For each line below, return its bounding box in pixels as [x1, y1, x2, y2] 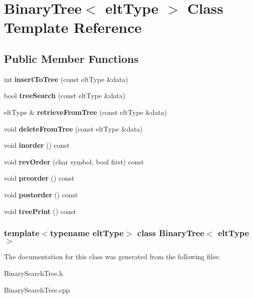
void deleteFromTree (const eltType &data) [4, 123, 143, 134]
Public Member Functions [4, 51, 139, 66]
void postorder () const [4, 189, 78, 199]
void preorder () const [4, 173, 75, 183]
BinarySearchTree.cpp [4, 284, 70, 295]
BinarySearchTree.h [4, 268, 63, 278]
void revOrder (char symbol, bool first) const [4, 156, 144, 166]
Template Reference [4, 17, 142, 37]
